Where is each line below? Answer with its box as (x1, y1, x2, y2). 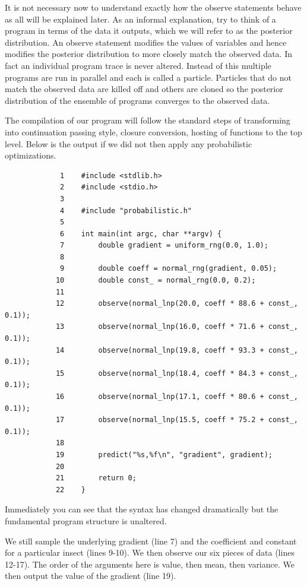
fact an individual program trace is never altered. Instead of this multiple (5, 59, 271, 71)
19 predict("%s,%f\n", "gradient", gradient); (55, 450, 273, 459)
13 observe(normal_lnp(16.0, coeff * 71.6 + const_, (55, 322, 298, 331)
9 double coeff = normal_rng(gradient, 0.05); (60, 264, 277, 273)
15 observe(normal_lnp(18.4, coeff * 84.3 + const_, (55, 369, 298, 378)
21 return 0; (55, 474, 137, 483)
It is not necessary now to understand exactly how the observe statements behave (5, 1, 302, 13)
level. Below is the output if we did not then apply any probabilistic (5, 137, 252, 150)
